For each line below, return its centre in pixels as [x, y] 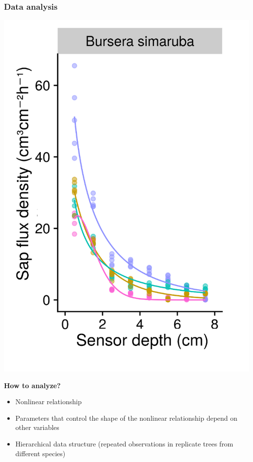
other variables [37, 427]
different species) [40, 453]
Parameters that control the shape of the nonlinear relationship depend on [126, 418]
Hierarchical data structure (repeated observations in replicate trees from [124, 444]
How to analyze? [32, 385]
